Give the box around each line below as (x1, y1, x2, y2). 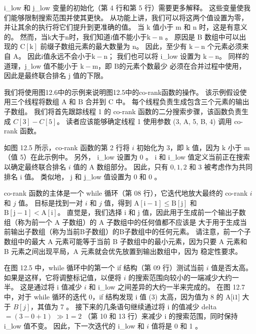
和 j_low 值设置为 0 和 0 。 (74, 171, 161, 181)
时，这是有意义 (199, 22, 248, 32)
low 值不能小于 (31, 60, 78, 71)
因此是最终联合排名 (4, 70, 66, 81)
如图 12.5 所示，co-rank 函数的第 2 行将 (4, 142, 130, 152)
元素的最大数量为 (74, 41, 130, 51)
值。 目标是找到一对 (18, 197, 83, 208)
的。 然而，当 (4, 31, 48, 42)
